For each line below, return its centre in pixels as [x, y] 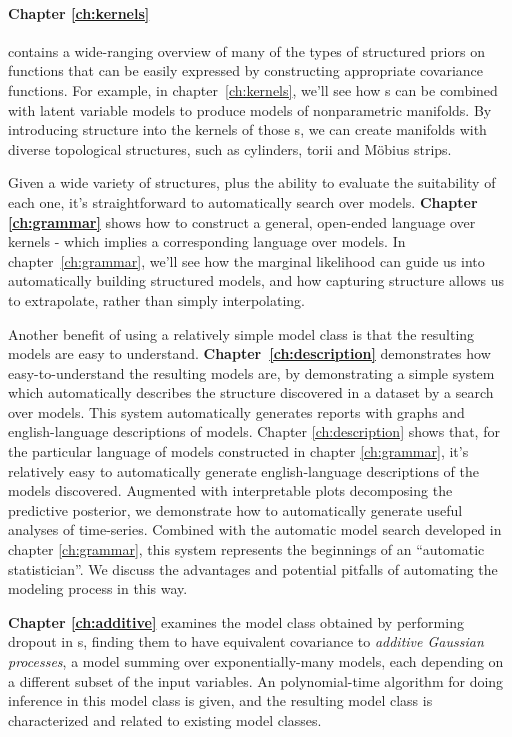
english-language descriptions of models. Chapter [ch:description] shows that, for [254, 431]
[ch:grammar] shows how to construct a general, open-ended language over [242, 221]
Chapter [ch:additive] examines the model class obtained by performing [236, 621]
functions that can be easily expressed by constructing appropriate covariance [246, 70]
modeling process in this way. [98, 588]
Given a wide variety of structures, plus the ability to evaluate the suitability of [252, 182]
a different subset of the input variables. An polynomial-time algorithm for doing [256, 680]
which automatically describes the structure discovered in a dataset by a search [251, 392]
